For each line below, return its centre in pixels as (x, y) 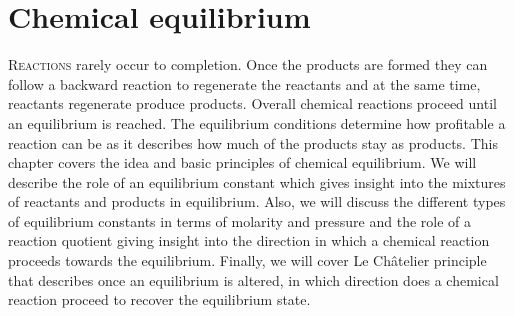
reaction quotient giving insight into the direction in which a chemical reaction (249, 240)
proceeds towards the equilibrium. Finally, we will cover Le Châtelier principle (247, 260)
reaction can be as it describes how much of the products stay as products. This (253, 142)
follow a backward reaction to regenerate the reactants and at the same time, (244, 83)
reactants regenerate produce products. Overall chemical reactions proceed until (252, 103)
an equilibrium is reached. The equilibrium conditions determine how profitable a (257, 122)
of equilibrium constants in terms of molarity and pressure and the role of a (240, 220)
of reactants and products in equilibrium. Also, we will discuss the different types (257, 201)
